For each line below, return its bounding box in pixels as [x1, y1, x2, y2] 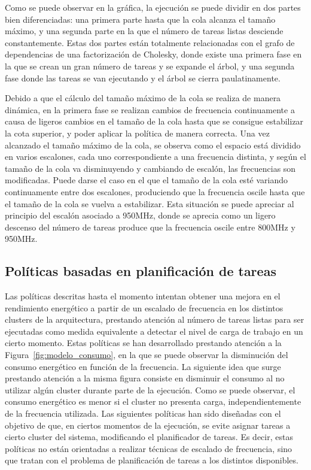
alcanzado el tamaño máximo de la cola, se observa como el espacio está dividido [5, 138, 301, 151]
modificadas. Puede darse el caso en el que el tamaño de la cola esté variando [5, 174, 288, 186]
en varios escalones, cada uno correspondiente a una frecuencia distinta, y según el [5, 150, 306, 163]
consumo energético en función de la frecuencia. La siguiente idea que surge [5, 360, 281, 372]
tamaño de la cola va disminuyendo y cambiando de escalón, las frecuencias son [5, 162, 296, 174]
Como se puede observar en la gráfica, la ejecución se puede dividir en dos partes [5, 1, 301, 13]
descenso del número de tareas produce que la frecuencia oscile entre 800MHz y [5, 220, 295, 233]
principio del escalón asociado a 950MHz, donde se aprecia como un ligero [5, 209, 276, 222]
